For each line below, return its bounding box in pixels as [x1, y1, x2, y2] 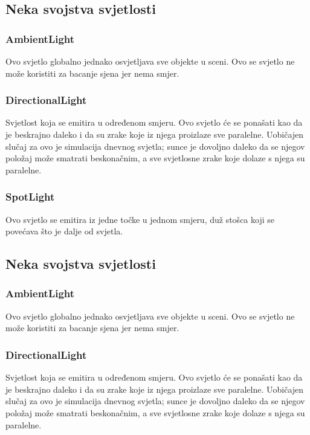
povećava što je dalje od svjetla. [5, 225, 123, 237]
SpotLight [5, 189, 55, 204]
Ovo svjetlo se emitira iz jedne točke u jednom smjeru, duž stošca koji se [5, 213, 274, 225]
